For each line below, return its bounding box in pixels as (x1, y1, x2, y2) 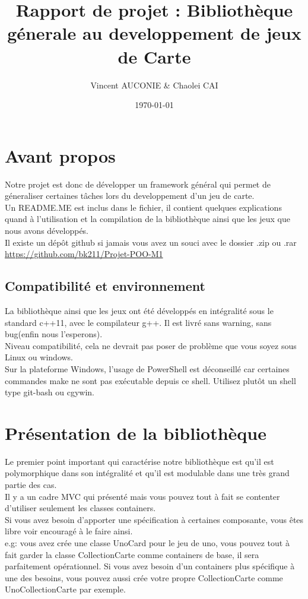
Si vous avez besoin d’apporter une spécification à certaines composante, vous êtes (5, 513, 304, 525)
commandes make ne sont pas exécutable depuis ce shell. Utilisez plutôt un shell (5, 374, 296, 386)
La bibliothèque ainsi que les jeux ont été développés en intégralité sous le (5, 304, 274, 316)
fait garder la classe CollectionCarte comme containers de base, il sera (5, 548, 259, 560)
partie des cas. (5, 478, 57, 491)
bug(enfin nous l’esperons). (5, 328, 103, 340)
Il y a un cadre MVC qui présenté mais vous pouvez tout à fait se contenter (5, 490, 280, 502)
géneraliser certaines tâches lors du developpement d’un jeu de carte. (5, 189, 255, 202)
